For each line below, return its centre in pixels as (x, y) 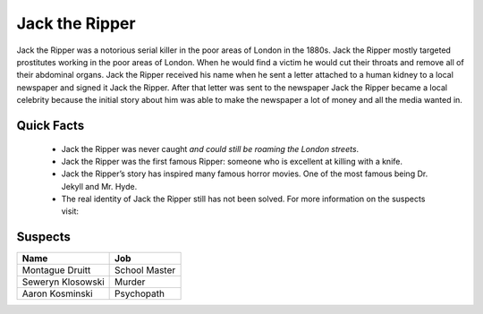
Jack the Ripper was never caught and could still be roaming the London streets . (210, 149)
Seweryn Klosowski (63, 282)
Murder (130, 282)
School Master (145, 270)
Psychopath (140, 293)
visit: (70, 211)
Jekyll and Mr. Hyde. (99, 186)
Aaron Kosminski (57, 293)
